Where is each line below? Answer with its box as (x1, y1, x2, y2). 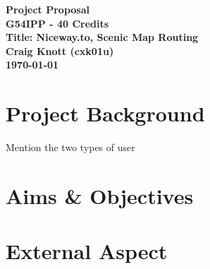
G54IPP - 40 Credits (6, 16, 109, 30)
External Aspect (6, 237, 168, 265)
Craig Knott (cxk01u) (6, 43, 114, 58)
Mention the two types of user (6, 140, 135, 155)
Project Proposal (6, 2, 89, 16)
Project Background (6, 99, 205, 128)
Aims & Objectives (6, 181, 194, 210)
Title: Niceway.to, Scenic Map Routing (6, 30, 199, 44)
